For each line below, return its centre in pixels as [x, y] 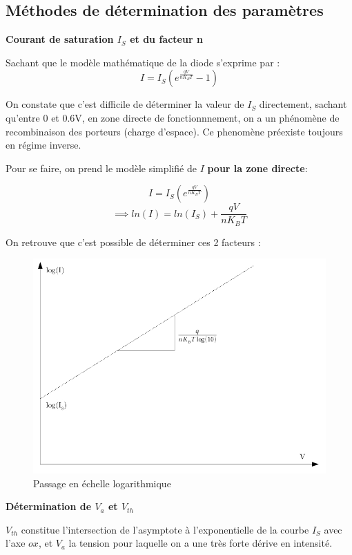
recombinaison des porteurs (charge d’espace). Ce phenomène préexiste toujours [174, 131]
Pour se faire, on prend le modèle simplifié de [101, 168]
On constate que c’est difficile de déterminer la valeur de [125, 104]
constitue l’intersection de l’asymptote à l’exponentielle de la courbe [165, 529]
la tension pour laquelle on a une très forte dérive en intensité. [201, 543]
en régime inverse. [43, 145]
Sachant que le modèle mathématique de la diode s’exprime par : [143, 62]
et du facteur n [166, 39]
